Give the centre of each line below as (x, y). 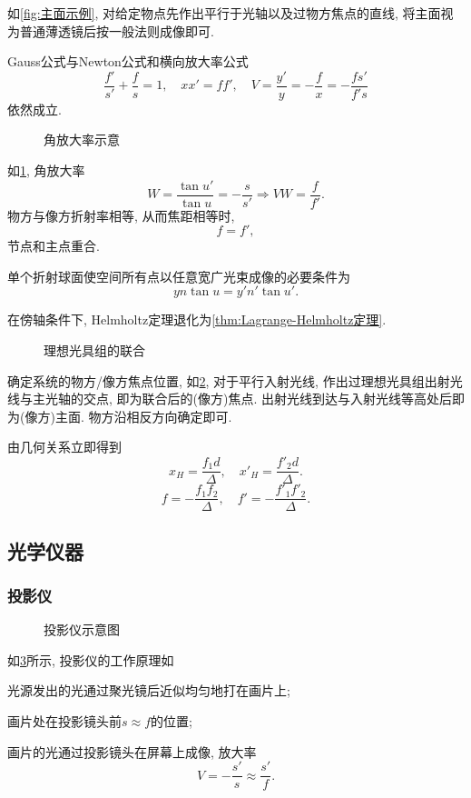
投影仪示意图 (82, 629)
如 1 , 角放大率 (46, 170)
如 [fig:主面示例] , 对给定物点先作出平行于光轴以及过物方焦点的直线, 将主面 (224, 13)
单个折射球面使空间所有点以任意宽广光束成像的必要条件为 (179, 276)
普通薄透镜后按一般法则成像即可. (117, 30)
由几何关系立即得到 (64, 447)
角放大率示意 (82, 140)
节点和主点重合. (54, 246)
